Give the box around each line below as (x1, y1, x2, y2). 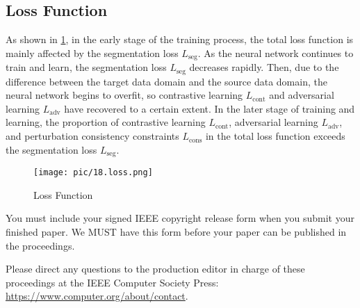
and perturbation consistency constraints (6, 129, 179, 143)
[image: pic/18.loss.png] (33, 168, 153, 178)
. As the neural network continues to (197, 45, 354, 60)
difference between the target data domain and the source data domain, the (6, 74, 327, 88)
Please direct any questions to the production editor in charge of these (6, 261, 305, 276)
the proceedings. (6, 238, 75, 252)
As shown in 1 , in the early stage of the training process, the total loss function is (6, 32, 354, 47)
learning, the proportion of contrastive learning (6, 115, 206, 129)
